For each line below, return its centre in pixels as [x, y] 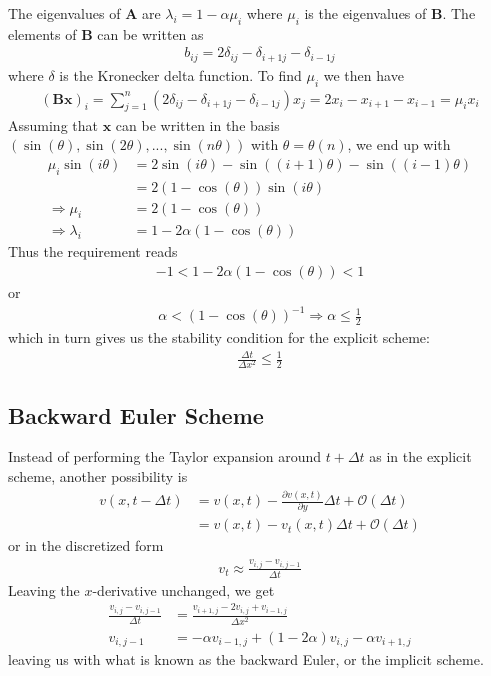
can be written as [150, 33]
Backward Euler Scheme [136, 414]
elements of [42, 33]
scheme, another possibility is [98, 476]
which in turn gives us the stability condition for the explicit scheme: [219, 336]
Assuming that [53, 124]
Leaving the [44, 589]
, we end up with [399, 144]
